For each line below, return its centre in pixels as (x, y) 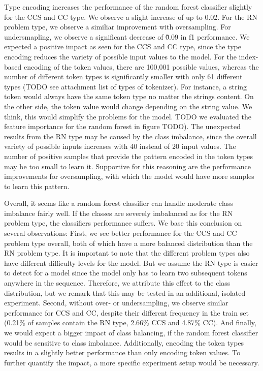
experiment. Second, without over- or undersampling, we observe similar (116, 303)
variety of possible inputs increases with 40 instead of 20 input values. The (120, 146)
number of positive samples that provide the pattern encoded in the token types (129, 156)
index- (249, 56)
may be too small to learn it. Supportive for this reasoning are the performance (127, 166)
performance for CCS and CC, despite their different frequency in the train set (126, 312)
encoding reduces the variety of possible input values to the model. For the (120, 56)
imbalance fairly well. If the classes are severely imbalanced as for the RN (119, 213)
